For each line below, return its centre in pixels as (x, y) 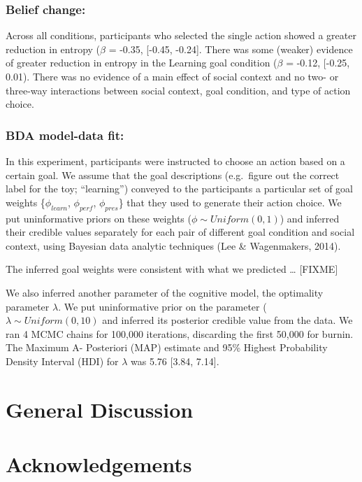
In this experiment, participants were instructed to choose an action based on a (175, 161)
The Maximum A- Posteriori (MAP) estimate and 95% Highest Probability (167, 347)
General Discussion (100, 409)
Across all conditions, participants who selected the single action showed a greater (181, 35)
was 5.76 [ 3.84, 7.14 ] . (175, 361)
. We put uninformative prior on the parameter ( (162, 306)
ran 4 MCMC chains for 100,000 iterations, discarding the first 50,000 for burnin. (180, 333)
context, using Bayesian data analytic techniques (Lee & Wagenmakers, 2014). (173, 245)
